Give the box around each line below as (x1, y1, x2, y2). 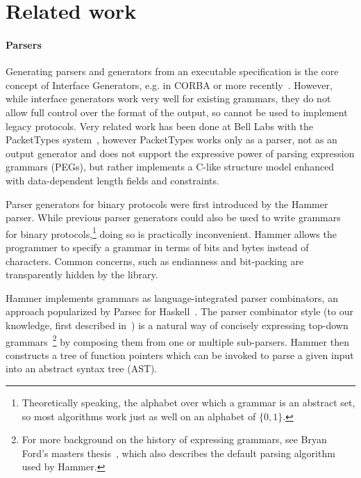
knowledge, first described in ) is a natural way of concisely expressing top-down (6, 317, 349, 332)
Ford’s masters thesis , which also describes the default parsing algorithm (22, 445, 335, 460)
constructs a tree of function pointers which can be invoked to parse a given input (6, 347, 354, 362)
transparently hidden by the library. (6, 267, 158, 282)
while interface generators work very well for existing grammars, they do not (6, 91, 331, 106)
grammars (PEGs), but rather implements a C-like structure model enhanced (6, 159, 335, 174)
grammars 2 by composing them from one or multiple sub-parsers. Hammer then (6, 332, 349, 349)
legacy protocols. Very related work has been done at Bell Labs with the (6, 118, 313, 133)
